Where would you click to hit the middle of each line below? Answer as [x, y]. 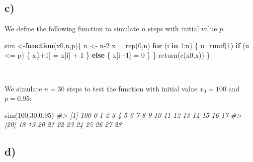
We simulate [23, 88]
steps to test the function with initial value [132, 88]
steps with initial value [182, 29]
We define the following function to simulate [72, 29]
